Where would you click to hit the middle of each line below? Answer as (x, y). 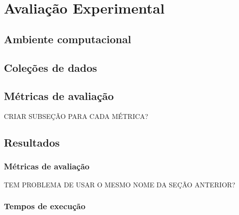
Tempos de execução (45, 206)
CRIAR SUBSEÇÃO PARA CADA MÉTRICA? (76, 116)
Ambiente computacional (68, 39)
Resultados (32, 142)
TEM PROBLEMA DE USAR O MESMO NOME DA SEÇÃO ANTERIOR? (120, 184)
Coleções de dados (51, 67)
